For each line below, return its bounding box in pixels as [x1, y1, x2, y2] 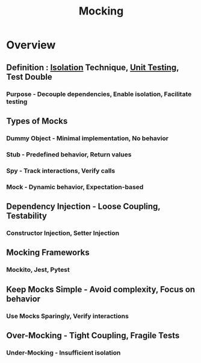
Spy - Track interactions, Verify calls [6, 166, 116, 175]
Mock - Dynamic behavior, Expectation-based [6, 182, 144, 191]
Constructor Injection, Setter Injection [6, 228, 120, 237]
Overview [6, 38, 56, 52]
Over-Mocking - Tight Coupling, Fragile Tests [6, 330, 180, 341]
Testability [6, 210, 47, 221]
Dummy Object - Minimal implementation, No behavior [6, 134, 169, 143]
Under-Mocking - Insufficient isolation [6, 349, 121, 357]
